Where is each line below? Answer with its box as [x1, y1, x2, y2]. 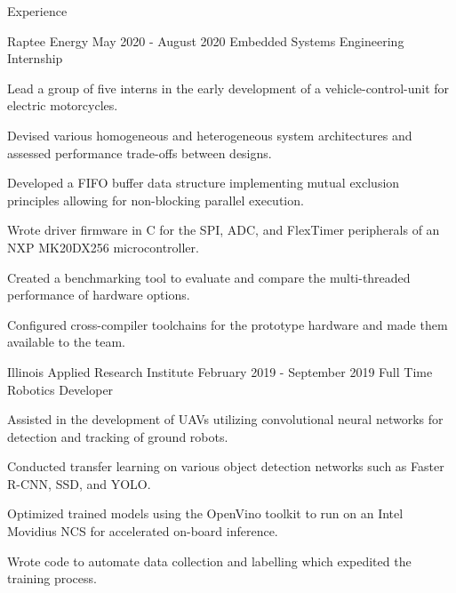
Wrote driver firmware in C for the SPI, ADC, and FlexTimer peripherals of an [7, 220, 440, 239]
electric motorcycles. [7, 96, 118, 115]
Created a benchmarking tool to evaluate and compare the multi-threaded [7, 268, 411, 286]
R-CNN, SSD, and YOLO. [7, 474, 151, 493]
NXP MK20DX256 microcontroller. [7, 237, 199, 256]
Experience [7, 2, 68, 20]
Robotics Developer [7, 380, 114, 398]
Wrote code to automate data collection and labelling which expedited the [7, 551, 412, 570]
